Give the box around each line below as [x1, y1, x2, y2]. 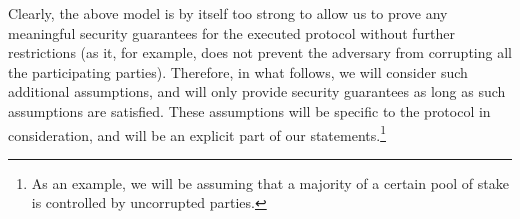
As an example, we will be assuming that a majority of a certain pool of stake [31, 172, 509, 193]
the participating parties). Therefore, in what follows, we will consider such [8, 61, 468, 82]
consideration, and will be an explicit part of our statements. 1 [8, 121, 386, 145]
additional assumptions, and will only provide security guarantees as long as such [8, 81, 506, 102]
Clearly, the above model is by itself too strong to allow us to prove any [8, 3, 448, 23]
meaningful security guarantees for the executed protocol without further [8, 22, 455, 43]
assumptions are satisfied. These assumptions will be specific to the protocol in [8, 100, 491, 121]
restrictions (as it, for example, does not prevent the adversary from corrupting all [8, 42, 512, 63]
